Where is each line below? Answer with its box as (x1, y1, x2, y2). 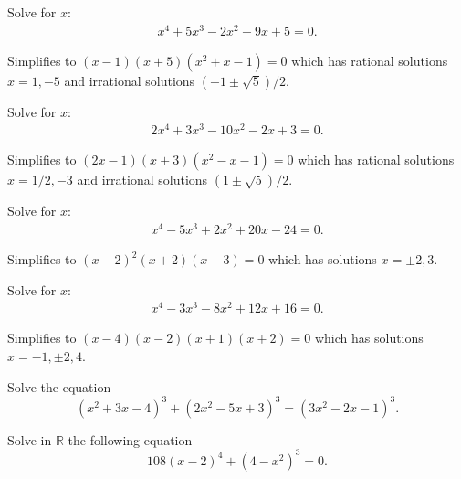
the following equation (68, 430, 193, 449)
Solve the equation (7, 377, 111, 396)
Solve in (7, 430, 52, 449)
